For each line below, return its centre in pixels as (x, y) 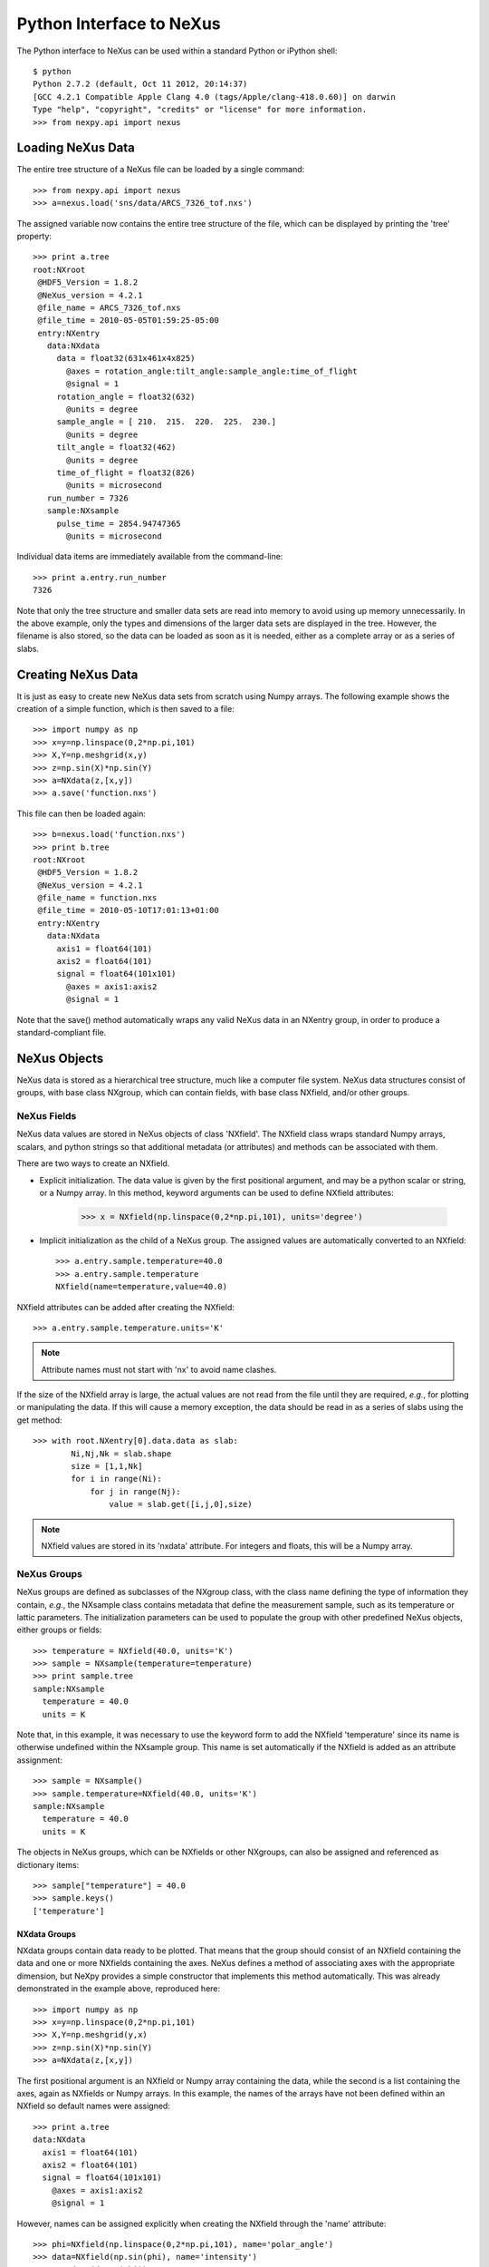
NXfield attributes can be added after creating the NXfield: (126, 1307)
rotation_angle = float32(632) (126, 396)
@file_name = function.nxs (97, 898)
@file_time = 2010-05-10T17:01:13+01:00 (128, 910)
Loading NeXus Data (76, 148)
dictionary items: (48, 1864)
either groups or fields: (59, 1630)
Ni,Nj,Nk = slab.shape (121, 1454)
